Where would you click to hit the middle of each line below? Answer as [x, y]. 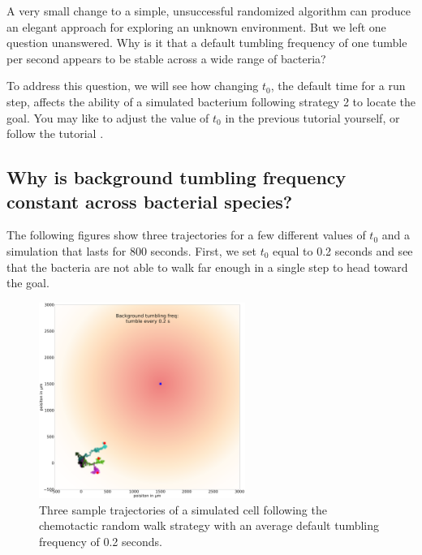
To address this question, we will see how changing [133, 86]
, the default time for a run [338, 86]
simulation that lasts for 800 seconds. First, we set [131, 250]
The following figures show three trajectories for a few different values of [186, 235]
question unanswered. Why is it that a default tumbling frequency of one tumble [207, 43]
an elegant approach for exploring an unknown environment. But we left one [196, 26]
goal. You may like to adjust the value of [108, 117]
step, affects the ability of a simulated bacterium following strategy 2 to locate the [211, 101]
